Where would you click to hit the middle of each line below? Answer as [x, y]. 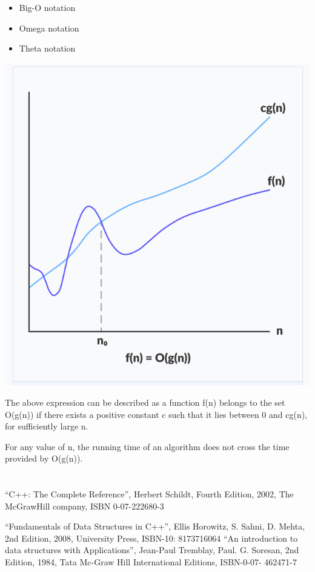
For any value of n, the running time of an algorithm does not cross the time [147, 446]
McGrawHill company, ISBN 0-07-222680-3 [85, 506]
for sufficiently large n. [47, 426]
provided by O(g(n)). [44, 458]
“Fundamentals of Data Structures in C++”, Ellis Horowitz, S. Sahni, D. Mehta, [155, 526]
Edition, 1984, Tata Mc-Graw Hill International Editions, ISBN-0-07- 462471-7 [151, 562]
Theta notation [47, 48]
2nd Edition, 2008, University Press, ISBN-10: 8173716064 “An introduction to [151, 538]
